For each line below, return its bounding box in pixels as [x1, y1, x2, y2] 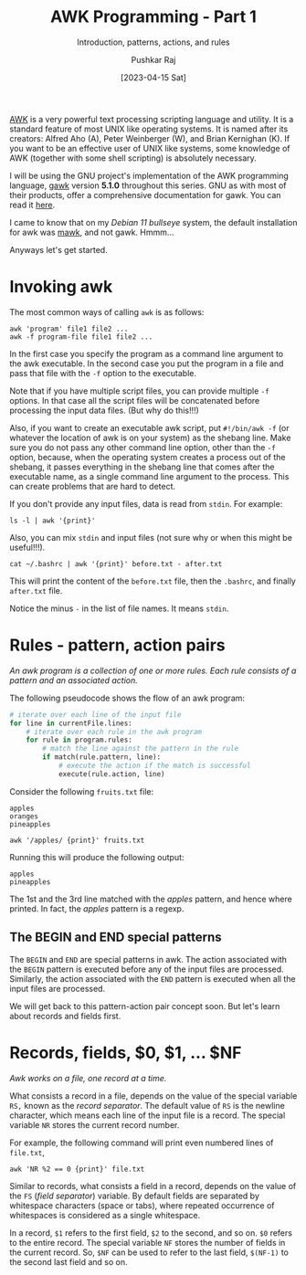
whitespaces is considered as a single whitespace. [9, 1209, 201, 1220]
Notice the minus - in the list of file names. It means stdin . [9, 603, 229, 614]
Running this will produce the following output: [9, 851, 185, 862]
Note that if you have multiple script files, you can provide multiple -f [9, 385, 269, 396]
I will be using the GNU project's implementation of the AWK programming [9, 170, 290, 181]
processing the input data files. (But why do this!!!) [9, 405, 199, 416]
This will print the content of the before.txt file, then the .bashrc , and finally [9, 575, 297, 586]
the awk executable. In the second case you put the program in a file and [9, 358, 284, 369]
